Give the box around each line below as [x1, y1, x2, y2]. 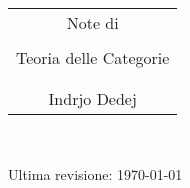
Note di [66, 11, 119, 34]
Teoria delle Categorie [16, 46, 170, 69]
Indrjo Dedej [48, 87, 137, 110]
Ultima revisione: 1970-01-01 [8, 163, 183, 184]
